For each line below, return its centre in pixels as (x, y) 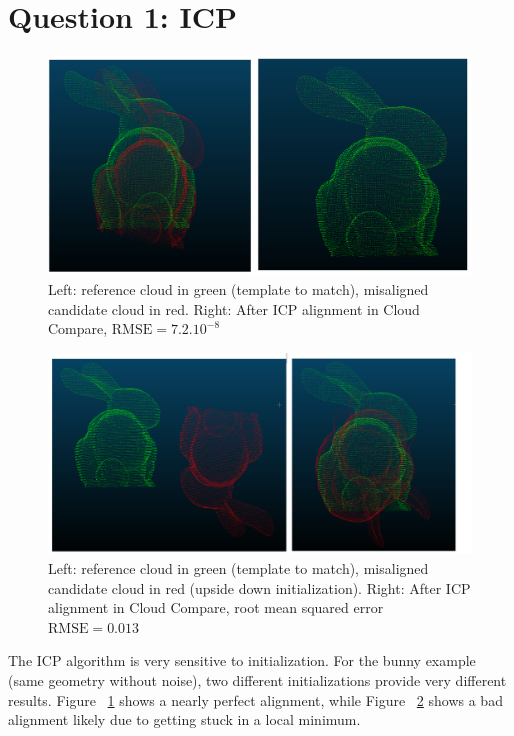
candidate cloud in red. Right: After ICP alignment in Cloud (234, 308)
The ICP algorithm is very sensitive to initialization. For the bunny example (242, 660)
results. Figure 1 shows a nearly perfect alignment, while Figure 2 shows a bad (255, 699)
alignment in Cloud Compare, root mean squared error (216, 607)
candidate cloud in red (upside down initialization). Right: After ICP (259, 587)
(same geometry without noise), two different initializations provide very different (257, 679)
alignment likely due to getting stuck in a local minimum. (184, 719)
